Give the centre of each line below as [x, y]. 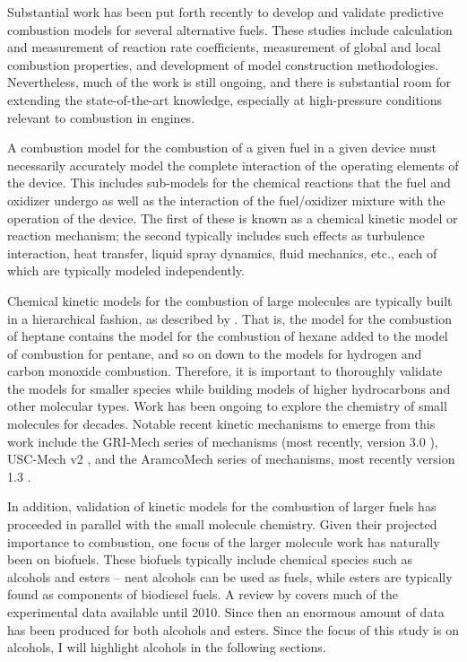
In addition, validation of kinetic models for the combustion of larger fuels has [222, 506]
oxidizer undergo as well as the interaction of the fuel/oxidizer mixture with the [226, 200]
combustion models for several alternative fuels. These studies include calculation [230, 29]
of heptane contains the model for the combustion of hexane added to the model [228, 336]
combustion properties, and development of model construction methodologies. [223, 64]
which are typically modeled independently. [126, 270]
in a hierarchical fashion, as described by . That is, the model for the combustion [229, 318]
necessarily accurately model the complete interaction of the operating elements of [233, 165]
